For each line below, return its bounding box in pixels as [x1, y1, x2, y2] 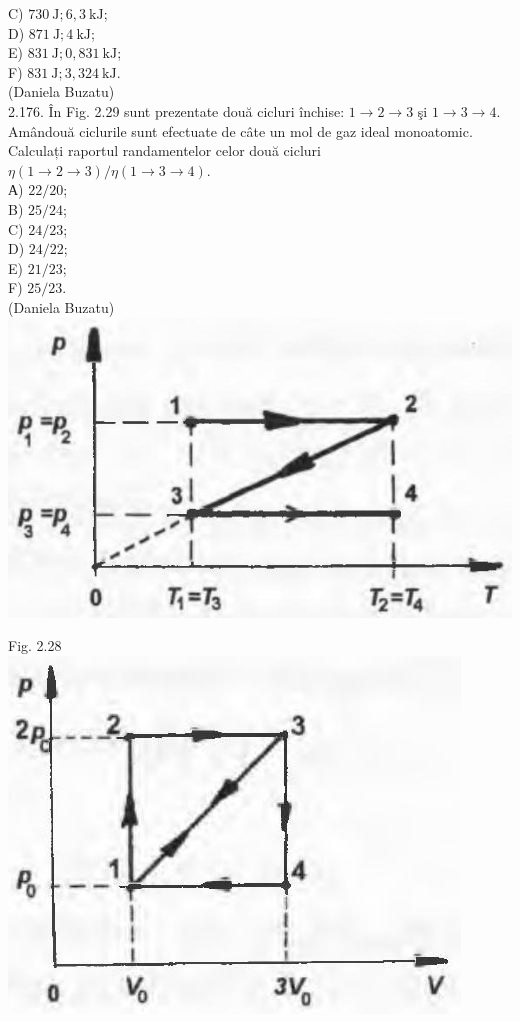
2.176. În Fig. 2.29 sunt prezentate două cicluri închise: [8, 100, 345, 121]
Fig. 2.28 [8, 635, 62, 656]
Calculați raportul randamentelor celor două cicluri [8, 140, 321, 161]
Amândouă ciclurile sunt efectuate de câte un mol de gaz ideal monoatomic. [8, 120, 473, 141]
